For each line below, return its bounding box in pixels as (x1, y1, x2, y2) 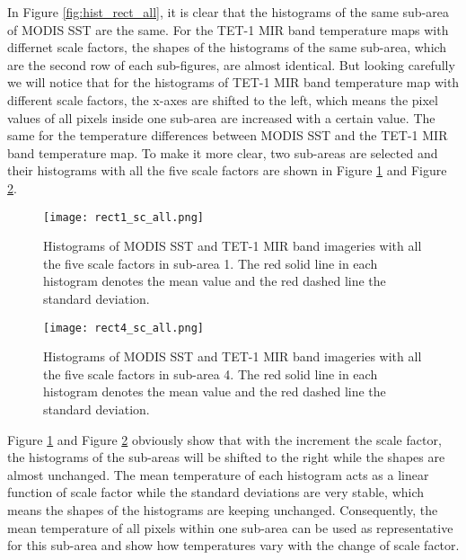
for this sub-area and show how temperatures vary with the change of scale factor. (7, 536, 460, 555)
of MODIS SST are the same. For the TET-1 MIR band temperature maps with (7, 20, 449, 39)
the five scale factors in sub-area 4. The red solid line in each (43, 364, 378, 383)
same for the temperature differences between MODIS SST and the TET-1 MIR (7, 126, 448, 145)
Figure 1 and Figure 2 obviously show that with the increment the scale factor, (7, 430, 442, 449)
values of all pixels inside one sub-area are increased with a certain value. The (7, 108, 435, 127)
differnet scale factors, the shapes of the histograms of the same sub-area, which (7, 38, 447, 57)
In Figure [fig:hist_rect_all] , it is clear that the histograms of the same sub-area (7, 3, 450, 21)
